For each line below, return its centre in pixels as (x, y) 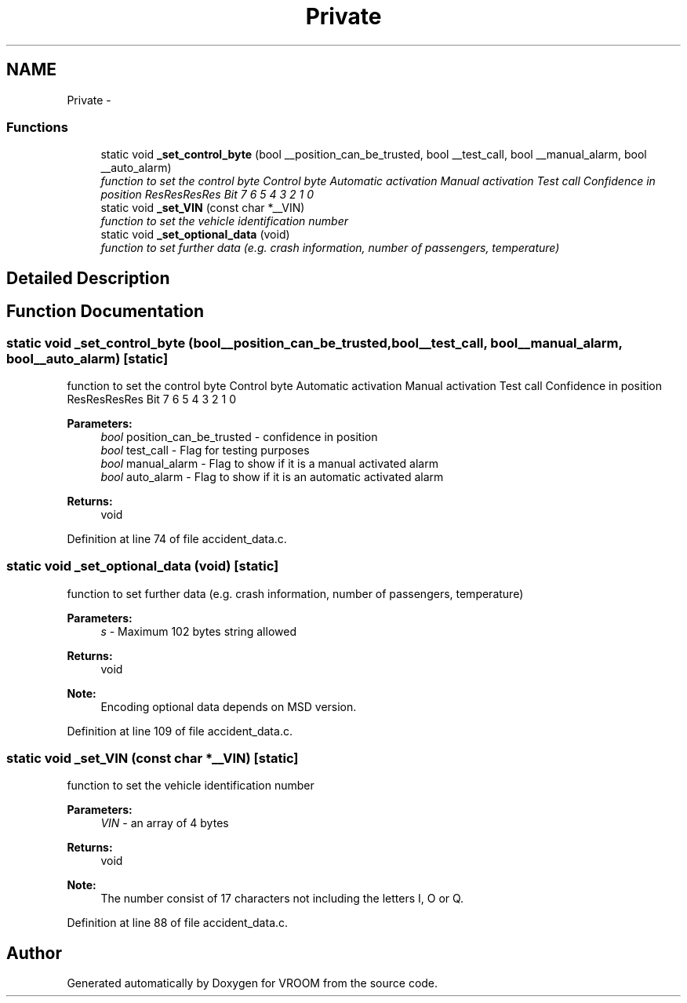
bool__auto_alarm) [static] (87, 358)
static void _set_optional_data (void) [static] (143, 566)
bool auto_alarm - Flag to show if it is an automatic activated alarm (272, 476)
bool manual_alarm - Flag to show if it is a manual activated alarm (269, 463)
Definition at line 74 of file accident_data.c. (177, 538)
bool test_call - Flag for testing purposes (205, 450)
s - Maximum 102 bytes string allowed (198, 631)
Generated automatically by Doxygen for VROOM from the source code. (253, 983)
